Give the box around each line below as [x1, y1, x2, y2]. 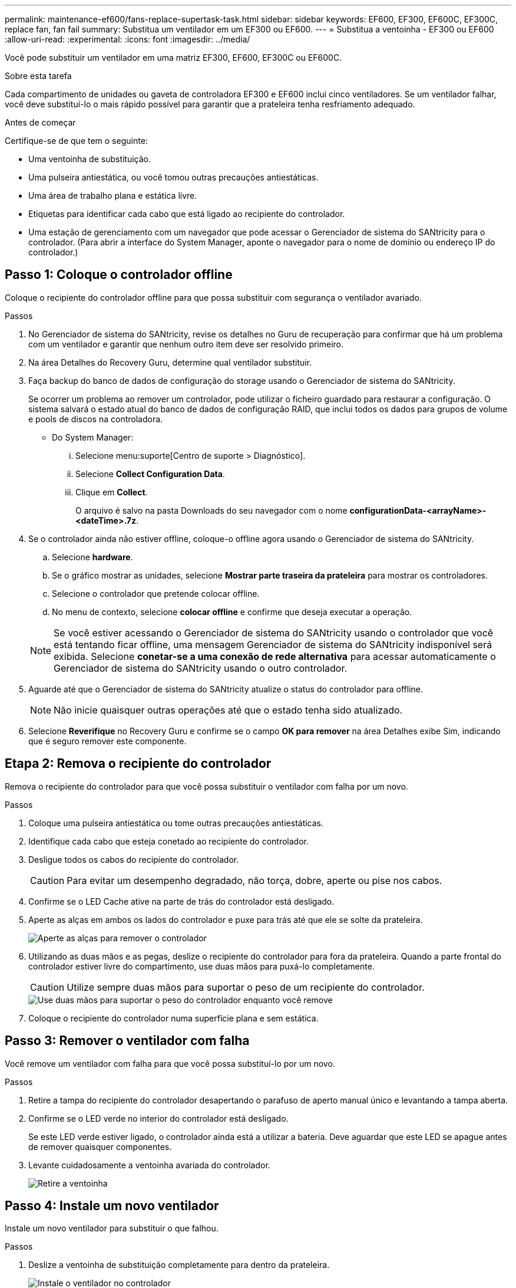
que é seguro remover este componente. [28, 735, 187, 746]
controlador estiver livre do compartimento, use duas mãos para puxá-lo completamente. [28, 961, 375, 971]
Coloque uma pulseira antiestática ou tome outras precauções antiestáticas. [28, 817, 324, 828]
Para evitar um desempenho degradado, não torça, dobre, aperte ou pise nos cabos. [67, 874, 442, 886]
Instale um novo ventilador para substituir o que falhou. [5, 1223, 219, 1234]
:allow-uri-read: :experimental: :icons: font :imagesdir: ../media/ [5, 34, 250, 44]
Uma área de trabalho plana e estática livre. [28, 190, 197, 201]
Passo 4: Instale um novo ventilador [5, 1198, 219, 1213]
